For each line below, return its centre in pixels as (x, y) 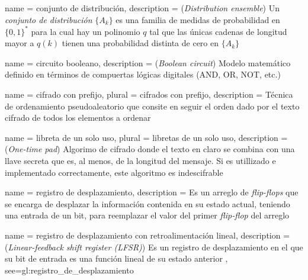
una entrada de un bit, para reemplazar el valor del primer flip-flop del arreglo (147, 215)
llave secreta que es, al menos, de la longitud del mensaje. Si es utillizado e (140, 161)
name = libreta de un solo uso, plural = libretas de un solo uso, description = (146, 137)
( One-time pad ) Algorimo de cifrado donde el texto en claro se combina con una (150, 149)
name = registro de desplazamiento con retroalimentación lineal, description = (147, 235)
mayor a (20, 43)
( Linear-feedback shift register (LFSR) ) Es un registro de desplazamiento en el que (154, 247)
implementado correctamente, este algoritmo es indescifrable (114, 172)
